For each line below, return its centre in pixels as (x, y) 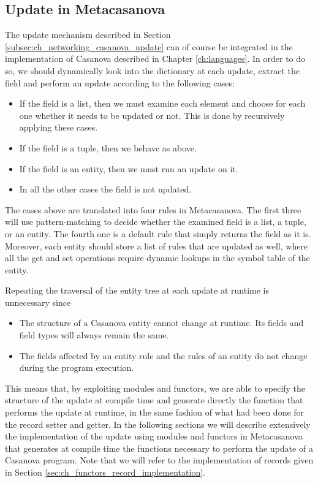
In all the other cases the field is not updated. (105, 189)
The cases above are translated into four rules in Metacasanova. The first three (153, 209)
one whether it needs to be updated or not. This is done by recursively (152, 115)
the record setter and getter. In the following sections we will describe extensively (158, 424)
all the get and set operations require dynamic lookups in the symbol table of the (157, 258)
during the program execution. (77, 367)
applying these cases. (59, 127)
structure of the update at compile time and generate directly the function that (154, 400)
